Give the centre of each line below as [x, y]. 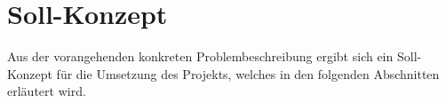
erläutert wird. [47, 91]
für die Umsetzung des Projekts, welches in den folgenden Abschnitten [248, 73]
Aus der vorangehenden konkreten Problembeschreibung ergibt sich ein [200, 56]
